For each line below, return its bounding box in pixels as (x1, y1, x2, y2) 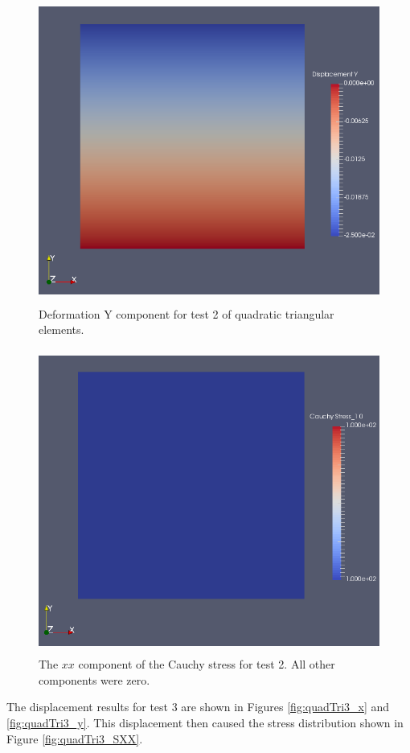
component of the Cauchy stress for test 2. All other (78, 656, 335, 673)
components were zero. (39, 671, 150, 688)
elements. (39, 321, 84, 338)
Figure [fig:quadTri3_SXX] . (6, 730, 143, 747)
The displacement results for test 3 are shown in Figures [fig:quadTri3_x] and (6, 698, 390, 715)
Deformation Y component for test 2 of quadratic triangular (39, 305, 334, 322)
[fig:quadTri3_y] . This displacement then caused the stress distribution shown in (6, 714, 404, 731)
